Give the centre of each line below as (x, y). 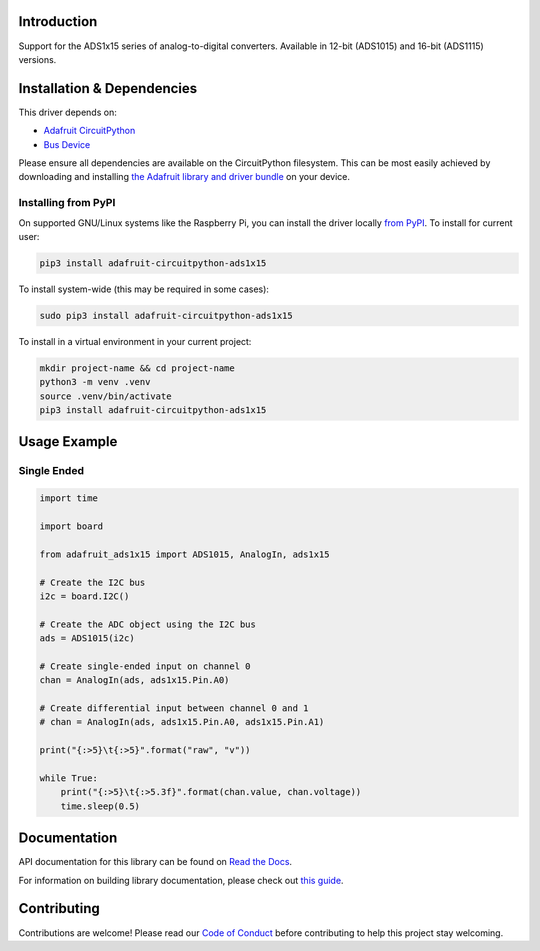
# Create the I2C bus (92, 582)
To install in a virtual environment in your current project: (135, 341)
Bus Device (67, 144)
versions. (37, 59)
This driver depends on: (67, 112)
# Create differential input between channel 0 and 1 (174, 708)
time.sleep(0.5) (100, 806)
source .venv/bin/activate (105, 396)
